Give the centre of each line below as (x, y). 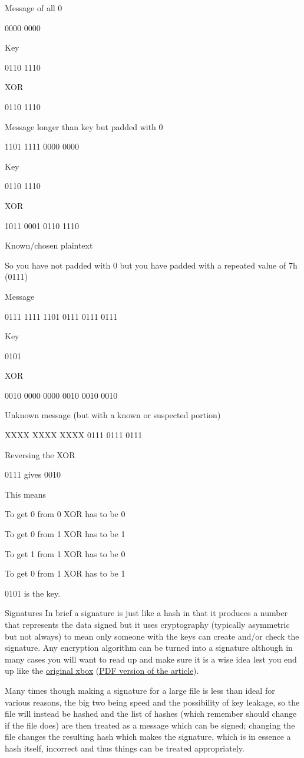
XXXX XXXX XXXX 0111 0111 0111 (74, 435)
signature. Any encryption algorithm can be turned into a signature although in (149, 648)
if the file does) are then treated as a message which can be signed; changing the (150, 725)
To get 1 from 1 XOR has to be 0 (65, 553)
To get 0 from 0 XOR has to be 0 (65, 514)
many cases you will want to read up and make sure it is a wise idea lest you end (151, 659)
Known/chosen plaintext (49, 245)
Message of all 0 (34, 8)
